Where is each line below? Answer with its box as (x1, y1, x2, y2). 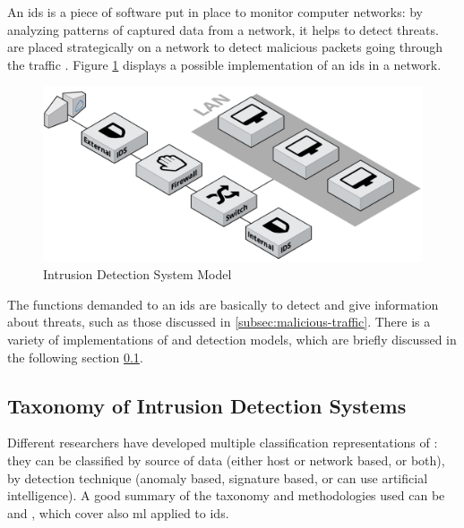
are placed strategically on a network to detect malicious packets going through (7, 38, 443, 56)
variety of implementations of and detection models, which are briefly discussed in (7, 330, 457, 349)
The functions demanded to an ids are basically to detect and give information (7, 294, 439, 313)
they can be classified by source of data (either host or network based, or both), (7, 451, 445, 469)
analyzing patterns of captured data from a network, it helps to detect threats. (7, 20, 439, 38)
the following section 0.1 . (7, 347, 143, 366)
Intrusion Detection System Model (43, 265, 232, 284)
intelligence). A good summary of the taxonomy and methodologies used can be (7, 486, 445, 505)
